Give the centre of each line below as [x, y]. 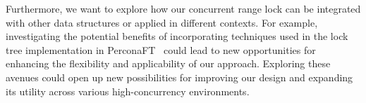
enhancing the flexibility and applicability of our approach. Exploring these [168, 63]
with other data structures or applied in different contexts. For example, [162, 22]
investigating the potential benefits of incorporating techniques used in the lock [177, 36]
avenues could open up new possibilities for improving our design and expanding [179, 77]
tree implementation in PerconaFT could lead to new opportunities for [161, 49]
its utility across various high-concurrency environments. [128, 91]
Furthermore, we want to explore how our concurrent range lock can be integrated [183, 8]
